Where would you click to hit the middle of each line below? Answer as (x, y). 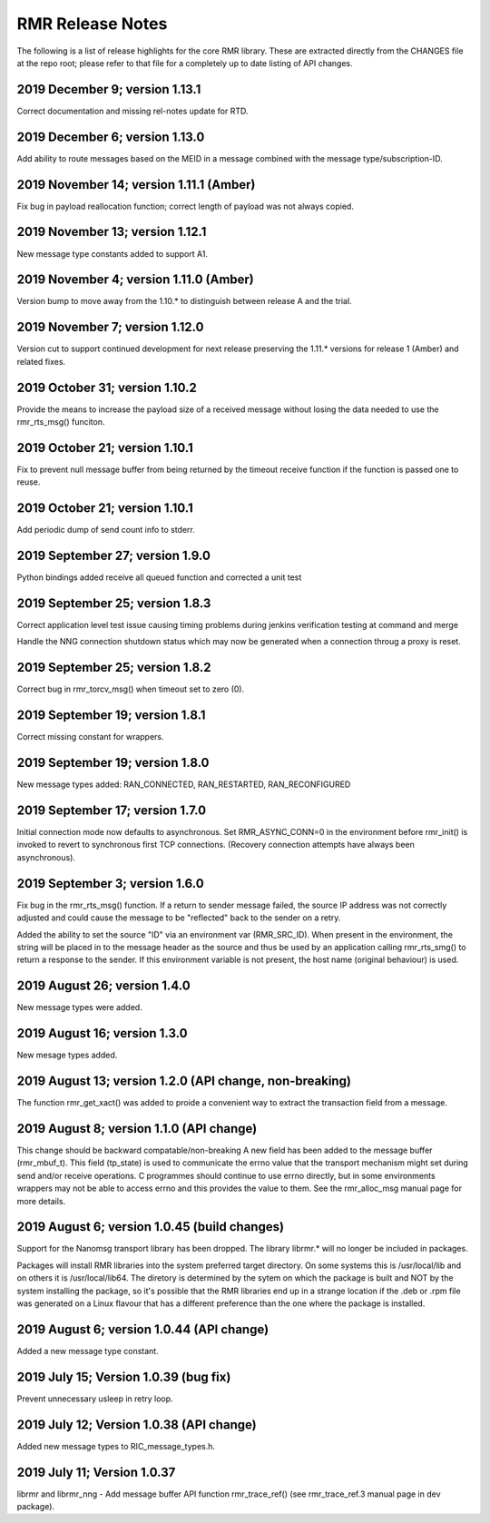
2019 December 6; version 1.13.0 (111, 137)
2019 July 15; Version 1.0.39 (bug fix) (124, 1376)
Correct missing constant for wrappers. (90, 737)
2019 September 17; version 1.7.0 (112, 811)
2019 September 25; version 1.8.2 (114, 668)
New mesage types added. (67, 1055)
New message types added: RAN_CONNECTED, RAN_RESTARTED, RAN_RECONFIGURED (184, 784)
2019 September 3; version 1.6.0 (110, 884)
